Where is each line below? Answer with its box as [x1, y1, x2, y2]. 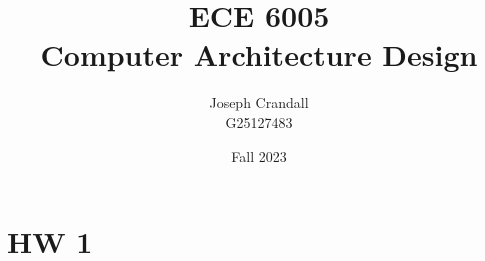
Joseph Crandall [209, 92, 309, 113]
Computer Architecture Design [40, 34, 478, 75]
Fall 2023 [231, 145, 287, 166]
